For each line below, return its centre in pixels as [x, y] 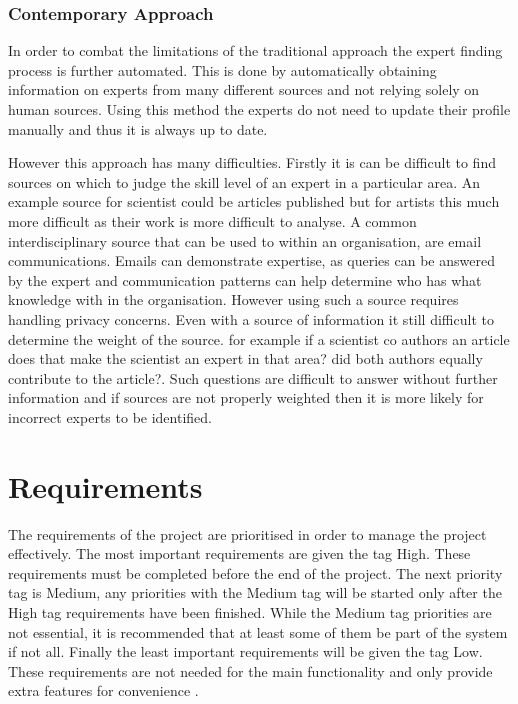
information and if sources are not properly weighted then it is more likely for [246, 397]
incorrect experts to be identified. [110, 416]
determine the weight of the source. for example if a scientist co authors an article [259, 338]
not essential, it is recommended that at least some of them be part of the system [258, 631]
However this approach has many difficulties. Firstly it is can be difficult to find [252, 162]
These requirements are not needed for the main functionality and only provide [250, 670]
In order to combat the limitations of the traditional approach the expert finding [255, 50]
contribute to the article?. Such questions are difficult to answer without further [253, 377]
